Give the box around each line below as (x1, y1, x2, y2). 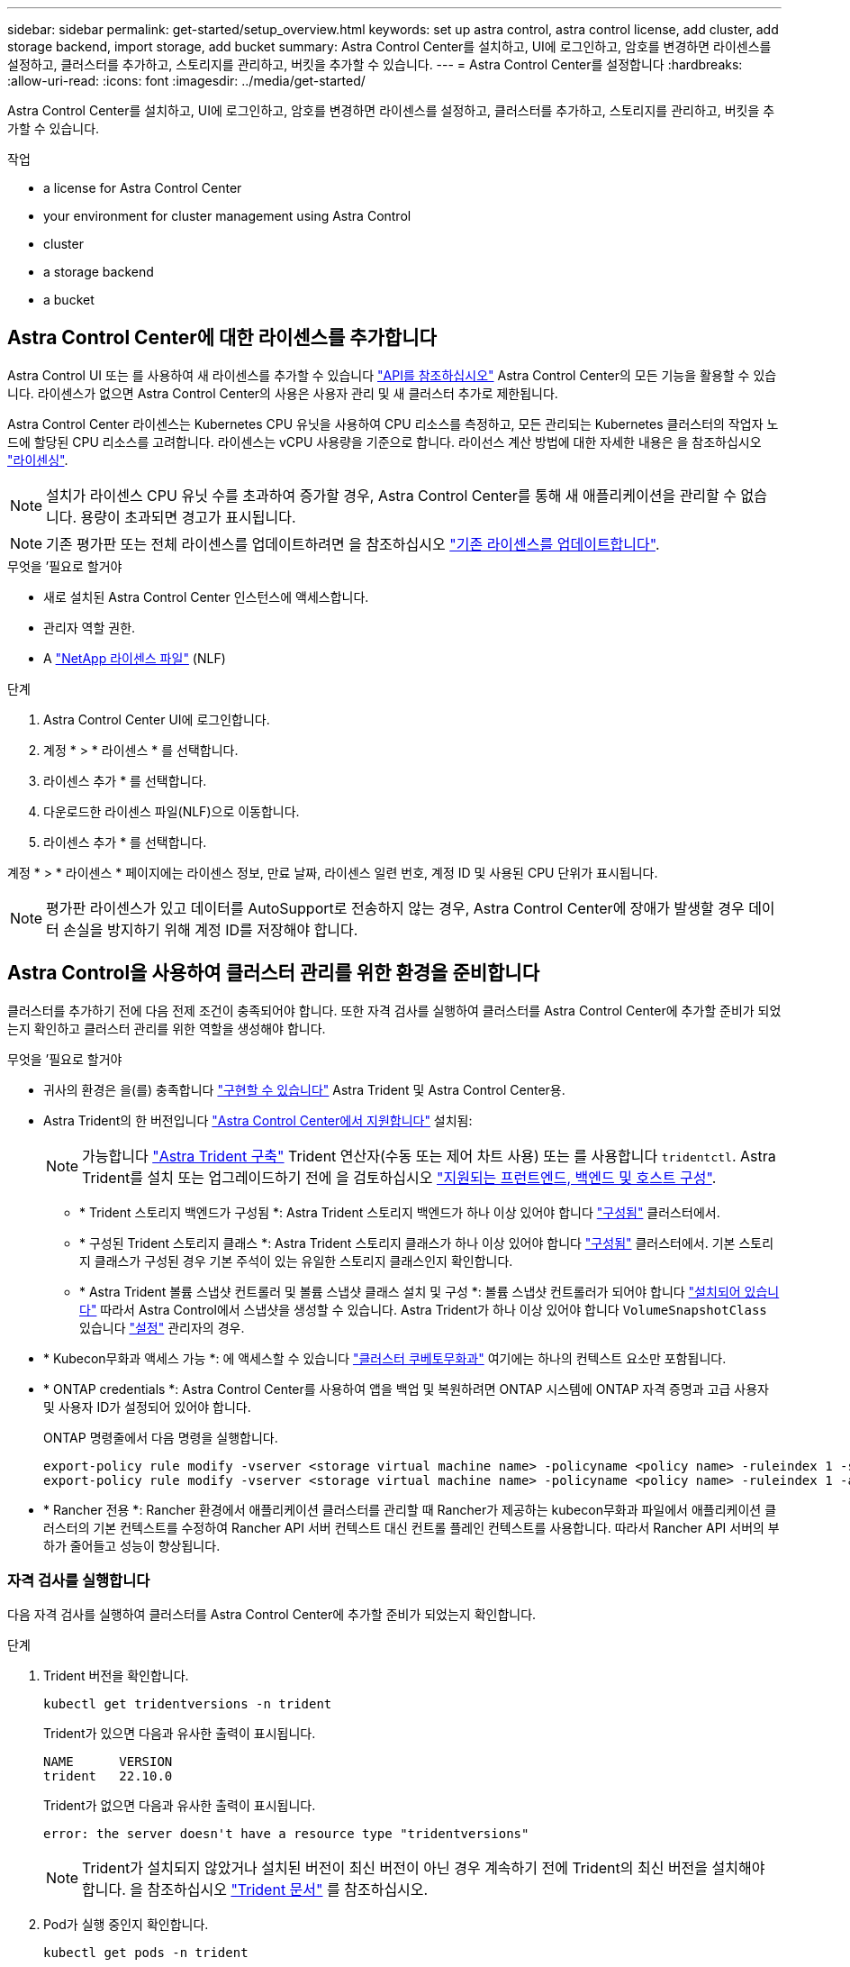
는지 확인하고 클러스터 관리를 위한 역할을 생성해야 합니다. (7, 1020, 326, 1036)
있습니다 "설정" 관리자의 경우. (79, 1319, 245, 1335)
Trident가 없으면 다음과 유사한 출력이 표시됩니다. (43, 1798, 316, 1814)
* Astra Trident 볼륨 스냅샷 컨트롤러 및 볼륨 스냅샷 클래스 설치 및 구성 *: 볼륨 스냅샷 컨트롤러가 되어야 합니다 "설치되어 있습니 (79, 1283, 780, 1299)
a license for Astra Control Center (43, 180, 242, 196)
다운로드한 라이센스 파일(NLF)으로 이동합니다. (43, 803, 300, 819)
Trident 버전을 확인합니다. (43, 1668, 189, 1684)
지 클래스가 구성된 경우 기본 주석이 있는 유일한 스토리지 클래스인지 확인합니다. (79, 1252, 513, 1269)
